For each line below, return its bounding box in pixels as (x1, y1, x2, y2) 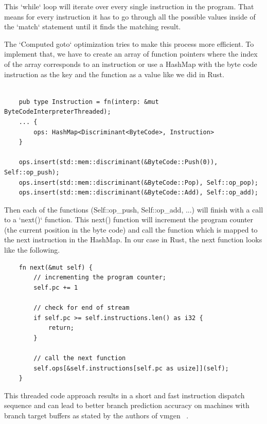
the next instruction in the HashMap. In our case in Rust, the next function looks (4, 234, 262, 245)
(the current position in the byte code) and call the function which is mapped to (4, 224, 258, 235)
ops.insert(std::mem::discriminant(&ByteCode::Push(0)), (19, 158, 218, 166)
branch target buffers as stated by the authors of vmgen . (4, 410, 189, 420)
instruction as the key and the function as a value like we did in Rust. (4, 68, 224, 79)
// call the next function (33, 355, 126, 362)
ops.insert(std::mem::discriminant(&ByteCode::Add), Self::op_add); (19, 189, 258, 197)
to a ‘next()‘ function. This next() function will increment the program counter (4, 214, 254, 225)
